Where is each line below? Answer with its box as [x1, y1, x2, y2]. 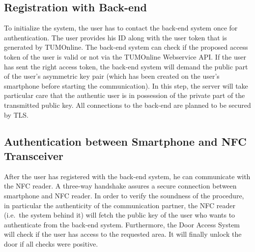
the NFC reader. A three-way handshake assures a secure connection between [4, 181, 237, 191]
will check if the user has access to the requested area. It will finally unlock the [4, 229, 242, 239]
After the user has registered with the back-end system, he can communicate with [4, 171, 251, 181]
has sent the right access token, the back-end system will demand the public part [4, 61, 248, 71]
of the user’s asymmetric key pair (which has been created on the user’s [4, 71, 220, 81]
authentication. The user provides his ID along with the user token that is [4, 32, 227, 42]
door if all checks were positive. [4, 238, 98, 249]
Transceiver [4, 148, 64, 163]
